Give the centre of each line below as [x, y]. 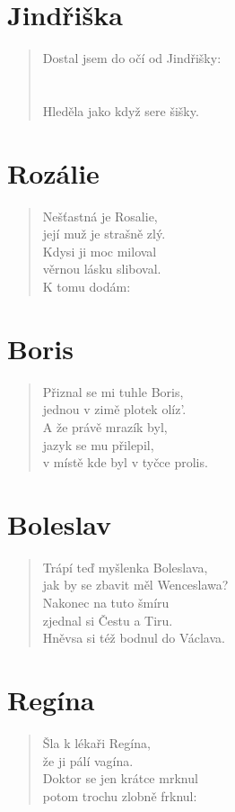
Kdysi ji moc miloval [100, 251]
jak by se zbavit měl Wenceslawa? [135, 585]
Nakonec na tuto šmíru [106, 602]
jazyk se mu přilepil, [98, 444]
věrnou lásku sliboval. [102, 269]
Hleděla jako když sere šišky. [121, 110]
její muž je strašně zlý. [104, 234]
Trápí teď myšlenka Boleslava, [125, 567]
